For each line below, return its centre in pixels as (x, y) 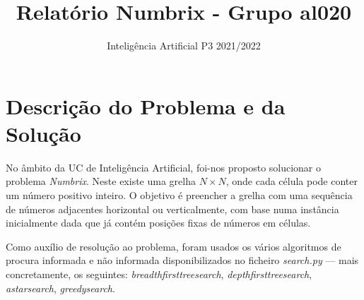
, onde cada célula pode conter (292, 181)
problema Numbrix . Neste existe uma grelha (101, 181)
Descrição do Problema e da (146, 106)
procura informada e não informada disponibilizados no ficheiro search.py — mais (182, 260)
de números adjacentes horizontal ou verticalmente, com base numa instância (172, 209)
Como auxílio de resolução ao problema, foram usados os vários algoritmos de (174, 246)
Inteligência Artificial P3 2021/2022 (184, 46)
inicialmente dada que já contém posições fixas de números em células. (158, 223)
